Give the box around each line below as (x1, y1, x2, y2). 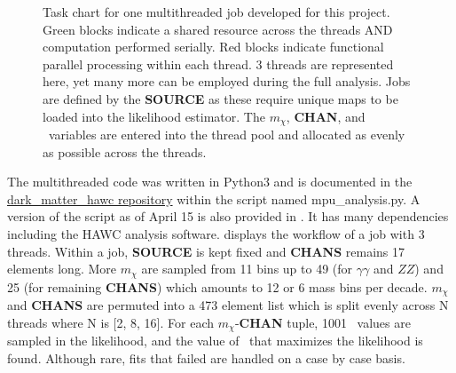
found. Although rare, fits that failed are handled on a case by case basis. (7, 348, 405, 367)
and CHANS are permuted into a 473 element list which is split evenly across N (7, 296, 449, 314)
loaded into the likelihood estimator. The (43, 107, 265, 125)
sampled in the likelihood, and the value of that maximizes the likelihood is (7, 331, 423, 350)
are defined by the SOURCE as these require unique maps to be (43, 89, 398, 107)
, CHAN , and (286, 107, 366, 125)
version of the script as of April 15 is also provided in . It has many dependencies (7, 207, 449, 226)
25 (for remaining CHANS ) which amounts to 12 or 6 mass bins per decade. (7, 277, 428, 296)
